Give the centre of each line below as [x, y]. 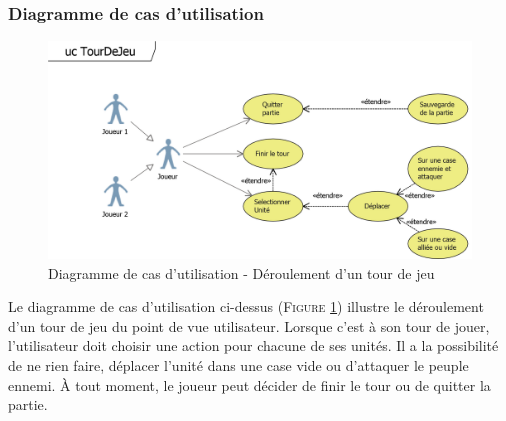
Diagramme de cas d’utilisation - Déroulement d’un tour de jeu [241, 272]
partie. [28, 404]
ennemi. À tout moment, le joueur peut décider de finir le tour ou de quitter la [249, 384]
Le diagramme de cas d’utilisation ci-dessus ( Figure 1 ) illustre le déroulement [246, 306]
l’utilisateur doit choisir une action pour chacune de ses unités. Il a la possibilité [253, 345]
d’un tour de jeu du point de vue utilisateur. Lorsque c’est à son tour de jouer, [249, 325]
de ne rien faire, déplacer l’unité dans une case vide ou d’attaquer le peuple [238, 364]
